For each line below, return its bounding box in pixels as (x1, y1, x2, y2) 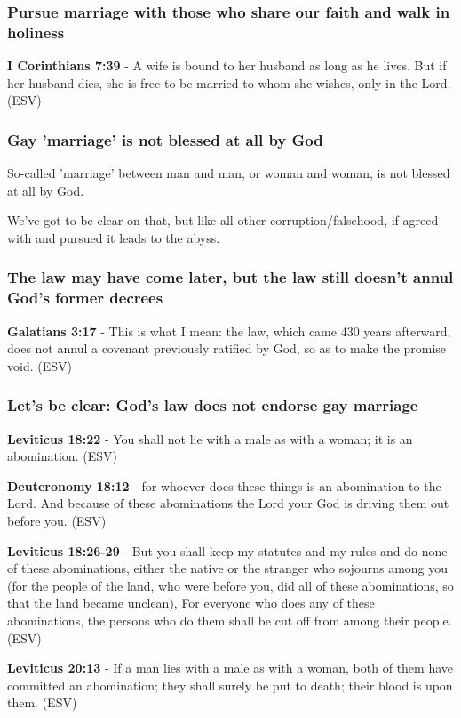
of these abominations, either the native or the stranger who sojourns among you (7, 559, 449, 577)
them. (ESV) (7, 693, 77, 712)
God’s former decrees (7, 286, 163, 309)
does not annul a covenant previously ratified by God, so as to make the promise (7, 339, 447, 358)
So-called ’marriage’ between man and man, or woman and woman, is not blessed (7, 164, 450, 182)
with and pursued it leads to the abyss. (7, 228, 220, 246)
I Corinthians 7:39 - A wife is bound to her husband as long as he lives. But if (7, 56, 447, 75)
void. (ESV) (7, 356, 72, 375)
